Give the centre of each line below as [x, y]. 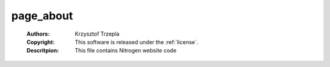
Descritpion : [43, 51]
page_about [42, 16]
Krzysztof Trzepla [97, 34]
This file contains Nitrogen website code [126, 51]
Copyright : [41, 42]
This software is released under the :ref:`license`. [137, 42]
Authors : [38, 34]
